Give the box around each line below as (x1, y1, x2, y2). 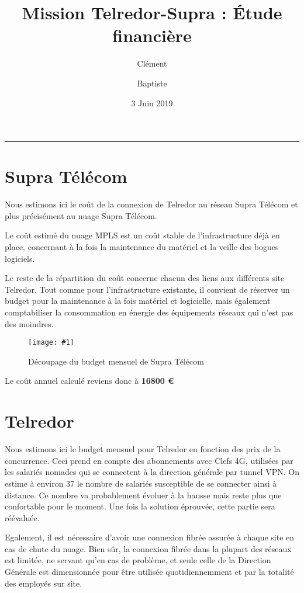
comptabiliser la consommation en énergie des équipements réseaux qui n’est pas (5, 306, 293, 318)
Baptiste (137, 77, 167, 89)
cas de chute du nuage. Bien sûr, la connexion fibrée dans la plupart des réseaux (5, 542, 292, 554)
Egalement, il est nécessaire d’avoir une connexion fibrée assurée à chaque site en (5, 531, 295, 543)
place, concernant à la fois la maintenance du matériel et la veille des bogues (5, 241, 279, 252)
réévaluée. (5, 511, 40, 523)
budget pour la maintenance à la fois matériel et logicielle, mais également (5, 294, 271, 307)
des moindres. (5, 317, 54, 330)
